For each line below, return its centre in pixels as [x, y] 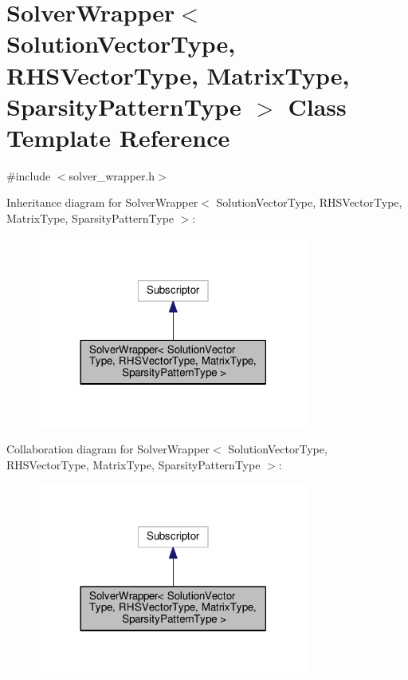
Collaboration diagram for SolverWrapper [108, 449]
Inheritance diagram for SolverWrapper [102, 202]
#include [29, 175]
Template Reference [118, 137]
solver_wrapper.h [112, 175]
